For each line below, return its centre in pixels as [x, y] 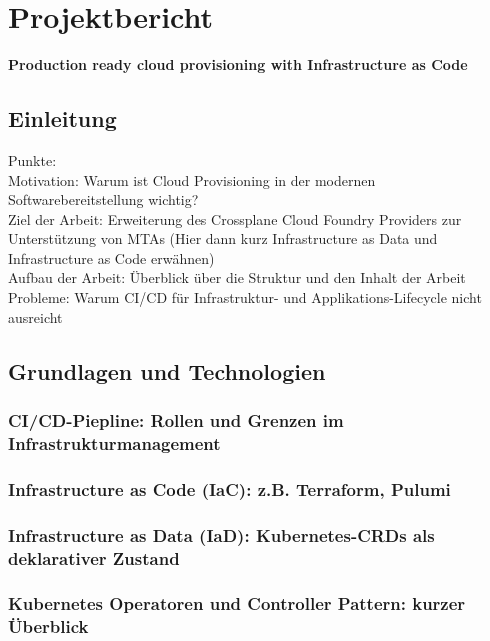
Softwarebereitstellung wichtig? [103, 199]
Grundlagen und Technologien [167, 370]
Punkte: [32, 159]
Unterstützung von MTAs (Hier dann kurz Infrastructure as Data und [223, 238]
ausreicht [35, 316]
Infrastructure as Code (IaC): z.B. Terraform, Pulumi [229, 488]
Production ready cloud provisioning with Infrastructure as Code [238, 64]
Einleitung [62, 118]
